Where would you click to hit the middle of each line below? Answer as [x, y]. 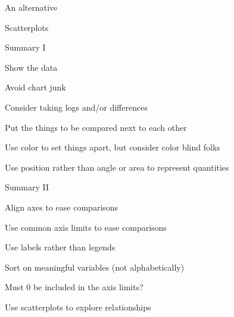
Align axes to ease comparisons [62, 207]
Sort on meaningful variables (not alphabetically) [95, 267]
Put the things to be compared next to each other [96, 127]
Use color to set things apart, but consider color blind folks [113, 147]
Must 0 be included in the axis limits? [74, 287]
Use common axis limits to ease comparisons [86, 227]
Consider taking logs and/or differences [76, 107]
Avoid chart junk [35, 87]
